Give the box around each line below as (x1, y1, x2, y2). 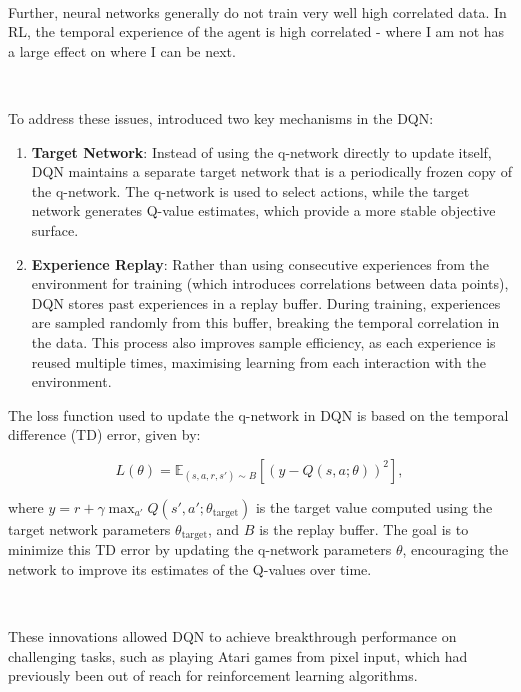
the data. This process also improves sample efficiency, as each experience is (31, 331, 496, 352)
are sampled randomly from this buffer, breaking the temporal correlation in (31, 312, 500, 333)
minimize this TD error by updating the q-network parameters (8, 539, 392, 560)
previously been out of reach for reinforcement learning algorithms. (8, 665, 418, 686)
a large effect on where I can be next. (8, 40, 236, 61)
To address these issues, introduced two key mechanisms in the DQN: (8, 107, 434, 128)
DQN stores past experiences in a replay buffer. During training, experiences (31, 292, 501, 313)
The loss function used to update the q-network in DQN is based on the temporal (8, 404, 509, 425)
